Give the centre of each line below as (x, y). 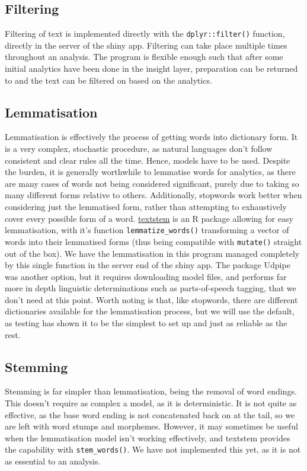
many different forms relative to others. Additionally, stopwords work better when (153, 195)
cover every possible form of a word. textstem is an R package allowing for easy (149, 218)
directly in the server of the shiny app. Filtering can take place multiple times (146, 45)
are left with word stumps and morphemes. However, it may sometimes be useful (151, 426)
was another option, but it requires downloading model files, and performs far (146, 276)
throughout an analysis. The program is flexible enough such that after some (144, 57)
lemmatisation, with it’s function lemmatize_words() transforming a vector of (147, 230)
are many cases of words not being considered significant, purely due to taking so (152, 183)
